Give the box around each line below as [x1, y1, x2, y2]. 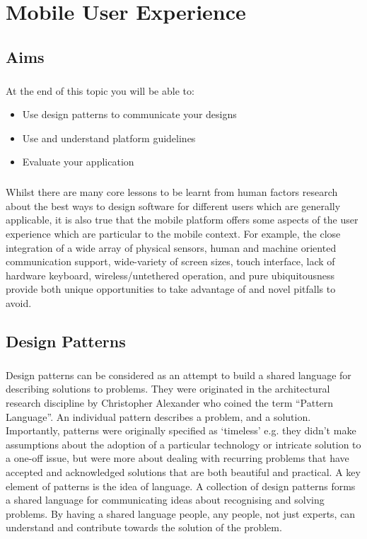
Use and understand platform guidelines [22, 130, 196, 145]
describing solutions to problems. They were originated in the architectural [6, 381, 330, 396]
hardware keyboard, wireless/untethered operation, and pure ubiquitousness [6, 267, 335, 282]
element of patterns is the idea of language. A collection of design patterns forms [6, 478, 356, 493]
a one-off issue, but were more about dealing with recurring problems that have [6, 451, 349, 465]
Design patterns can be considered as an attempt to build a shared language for [6, 367, 351, 382]
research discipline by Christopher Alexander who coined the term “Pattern [6, 395, 334, 410]
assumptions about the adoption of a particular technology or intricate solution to [6, 436, 361, 451]
